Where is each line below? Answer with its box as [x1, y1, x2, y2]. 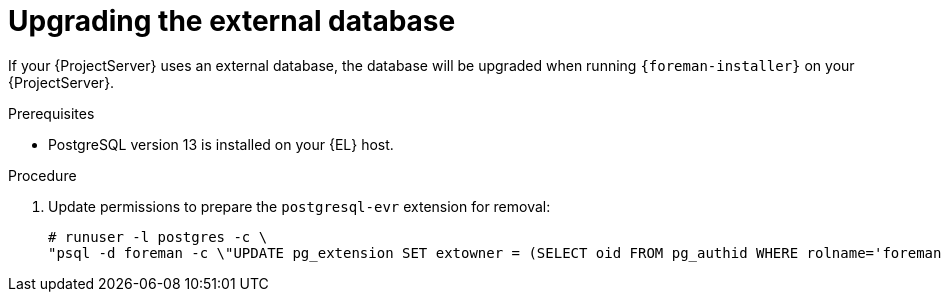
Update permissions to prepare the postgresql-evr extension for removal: [48, 197, 551, 215]
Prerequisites [8, 104, 95, 122]
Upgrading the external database [8, 4, 456, 38]
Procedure [8, 166, 77, 184]
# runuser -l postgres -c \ [48, 228, 268, 245]
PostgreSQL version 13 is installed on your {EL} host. [48, 135, 394, 153]
